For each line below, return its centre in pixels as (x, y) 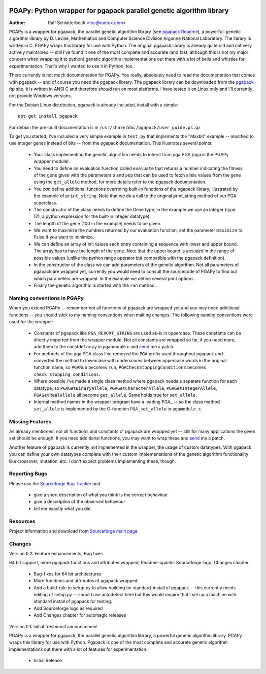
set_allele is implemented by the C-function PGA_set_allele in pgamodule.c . (118, 408)
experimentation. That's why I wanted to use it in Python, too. (71, 66)
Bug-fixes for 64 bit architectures (67, 573)
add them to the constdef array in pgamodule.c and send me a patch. (104, 347)
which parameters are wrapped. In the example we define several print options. (114, 278)
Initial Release (48, 661)
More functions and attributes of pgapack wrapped (86, 581)
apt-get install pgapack (48, 116)
